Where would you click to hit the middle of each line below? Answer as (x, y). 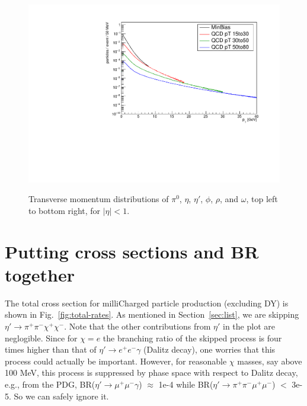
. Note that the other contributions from (137, 326)
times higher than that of (51, 349)
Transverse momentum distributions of (99, 199)
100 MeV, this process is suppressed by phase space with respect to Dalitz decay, (151, 373)
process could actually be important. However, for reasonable (116, 361)
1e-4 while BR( (186, 384)
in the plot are (249, 326)
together (40, 274)
